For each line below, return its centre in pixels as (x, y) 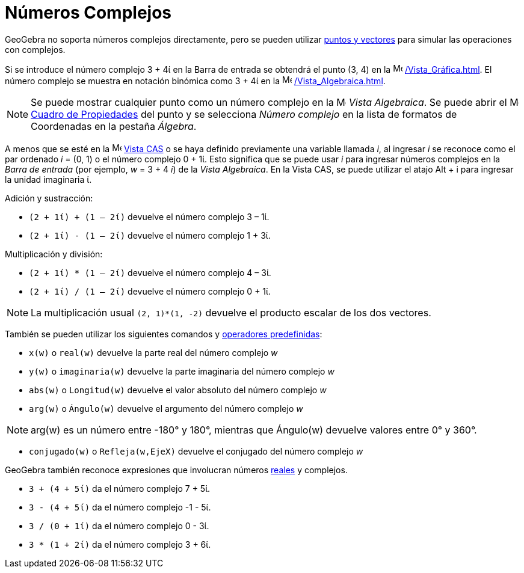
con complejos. (35, 49)
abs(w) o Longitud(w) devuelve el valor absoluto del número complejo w (178, 390)
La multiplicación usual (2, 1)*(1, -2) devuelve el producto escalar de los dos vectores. (231, 312)
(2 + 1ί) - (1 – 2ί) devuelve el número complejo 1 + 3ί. (150, 235)
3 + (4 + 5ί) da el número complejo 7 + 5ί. (120, 488)
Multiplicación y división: (54, 254)
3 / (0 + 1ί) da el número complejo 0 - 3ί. (119, 526)
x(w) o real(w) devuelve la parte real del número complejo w (153, 352)
